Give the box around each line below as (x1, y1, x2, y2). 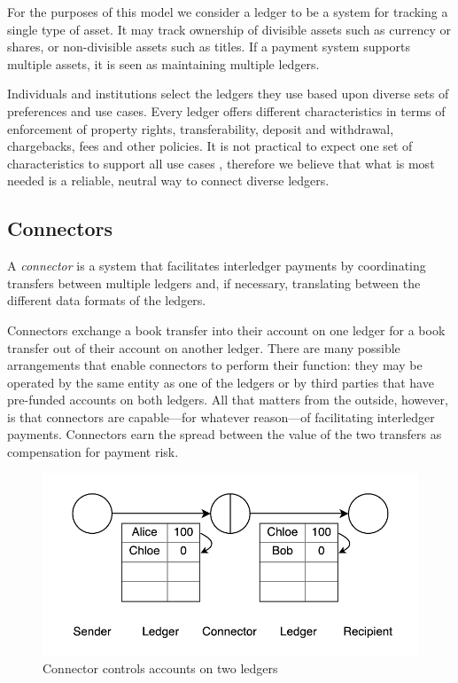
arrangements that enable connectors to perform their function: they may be (7, 356, 423, 374)
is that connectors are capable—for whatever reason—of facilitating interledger (7, 407, 435, 426)
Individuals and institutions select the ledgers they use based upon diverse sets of (7, 84, 449, 103)
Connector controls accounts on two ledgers (43, 659, 278, 678)
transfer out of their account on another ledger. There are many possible (7, 338, 400, 357)
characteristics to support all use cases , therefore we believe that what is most (7, 153, 435, 172)
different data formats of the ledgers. (7, 291, 206, 310)
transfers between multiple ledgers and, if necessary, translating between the (7, 273, 421, 292)
